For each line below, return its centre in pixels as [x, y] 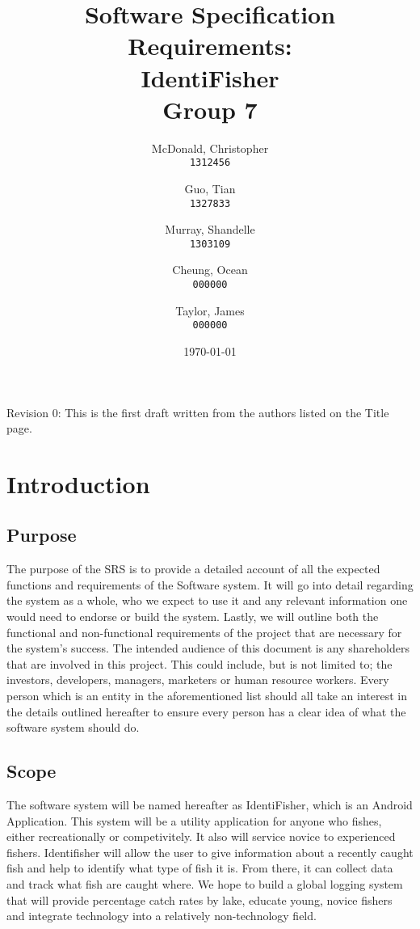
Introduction [78, 483]
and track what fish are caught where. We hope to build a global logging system [205, 884]
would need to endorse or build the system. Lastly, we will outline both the [193, 617]
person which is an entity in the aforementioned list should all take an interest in [207, 696]
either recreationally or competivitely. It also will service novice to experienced [201, 836]
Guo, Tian [210, 188]
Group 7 [210, 109]
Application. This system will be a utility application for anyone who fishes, [194, 820]
